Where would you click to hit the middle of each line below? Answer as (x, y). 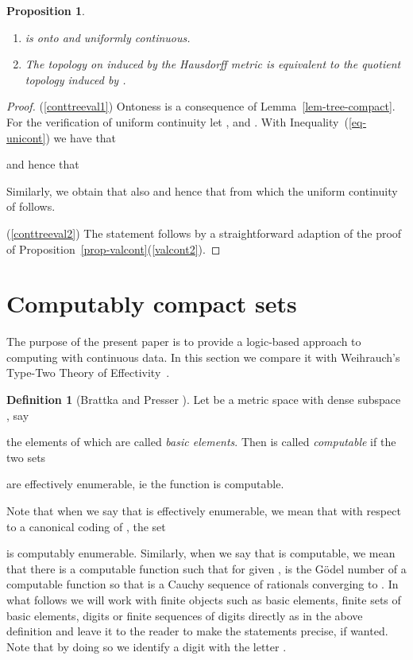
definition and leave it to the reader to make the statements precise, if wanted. (197, 631)
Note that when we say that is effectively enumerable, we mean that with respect (204, 511)
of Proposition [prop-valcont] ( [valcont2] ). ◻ (114, 248)
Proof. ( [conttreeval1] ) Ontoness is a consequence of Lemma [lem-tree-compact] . (201, 106)
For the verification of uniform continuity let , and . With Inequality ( (178, 121)
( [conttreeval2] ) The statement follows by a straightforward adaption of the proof (204, 233)
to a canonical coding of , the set (86, 526)
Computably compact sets (152, 303)
